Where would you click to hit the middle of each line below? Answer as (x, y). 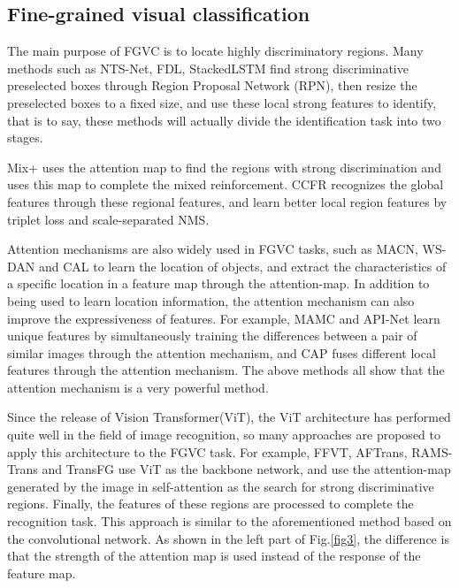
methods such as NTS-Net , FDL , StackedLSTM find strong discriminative (208, 68)
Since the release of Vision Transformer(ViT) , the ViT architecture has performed (229, 417)
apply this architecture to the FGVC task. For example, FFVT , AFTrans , (207, 451)
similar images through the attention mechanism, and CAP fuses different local (222, 352)
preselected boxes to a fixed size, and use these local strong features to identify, (222, 102)
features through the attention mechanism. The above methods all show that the (226, 370)
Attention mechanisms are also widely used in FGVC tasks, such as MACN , (213, 249)
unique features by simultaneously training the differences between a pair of (212, 336)
